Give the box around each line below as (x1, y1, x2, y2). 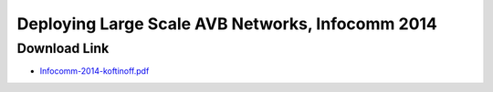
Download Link (16, 40, 110, 56)
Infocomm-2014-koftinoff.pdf (39, 66, 150, 77)
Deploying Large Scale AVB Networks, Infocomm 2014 (16, 14, 438, 34)
